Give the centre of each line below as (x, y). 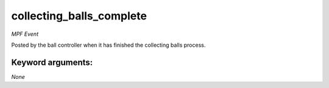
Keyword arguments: (52, 62)
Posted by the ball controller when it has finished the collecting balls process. (108, 45)
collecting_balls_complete (79, 16)
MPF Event (25, 34)
